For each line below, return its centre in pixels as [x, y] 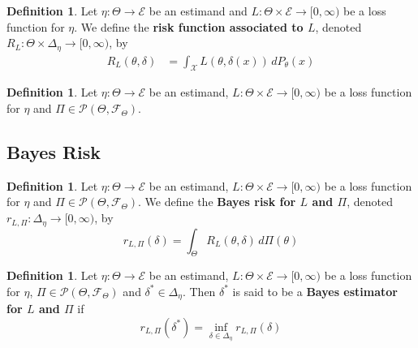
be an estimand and [198, 11]
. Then [199, 291]
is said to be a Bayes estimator [315, 291]
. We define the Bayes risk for [217, 202]
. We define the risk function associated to [189, 26]
